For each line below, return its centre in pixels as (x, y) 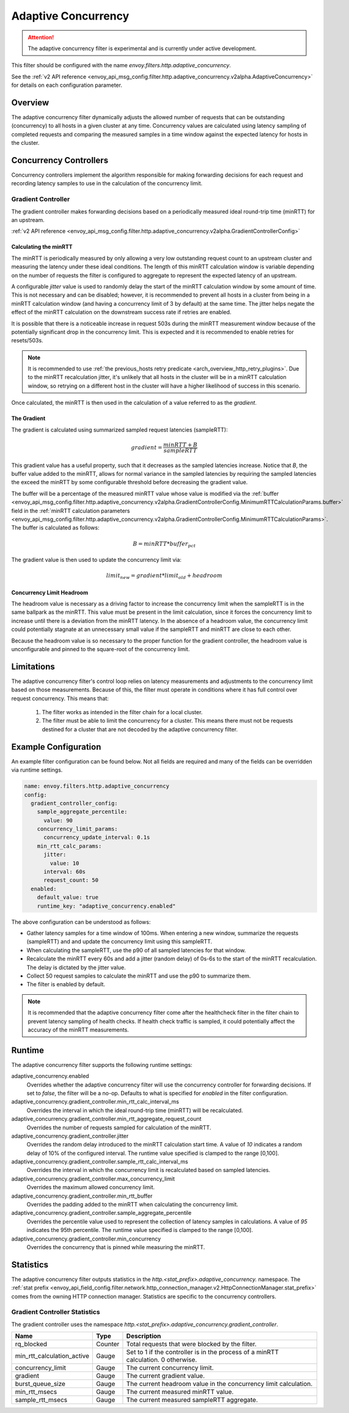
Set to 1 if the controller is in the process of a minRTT (203, 1352)
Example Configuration (56, 747)
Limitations (33, 666)
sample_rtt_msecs (41, 1400)
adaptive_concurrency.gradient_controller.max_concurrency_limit (93, 1179)
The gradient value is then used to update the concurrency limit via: (96, 560)
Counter (108, 1344)
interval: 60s (64, 872)
